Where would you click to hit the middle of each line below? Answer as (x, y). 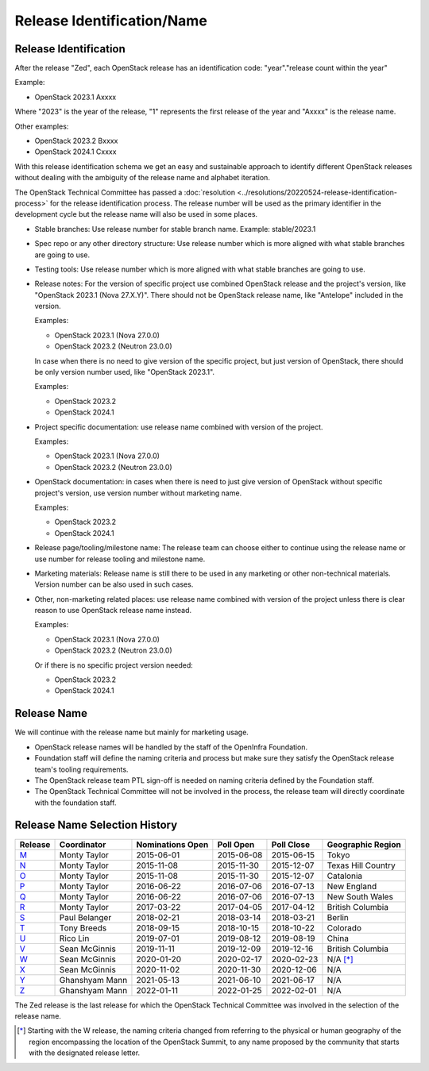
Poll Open (236, 844)
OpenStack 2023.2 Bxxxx (76, 141)
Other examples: (42, 126)
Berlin (338, 917)
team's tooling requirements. (81, 769)
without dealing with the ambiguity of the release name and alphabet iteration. (142, 178)
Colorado (344, 927)
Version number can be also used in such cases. (114, 584)
